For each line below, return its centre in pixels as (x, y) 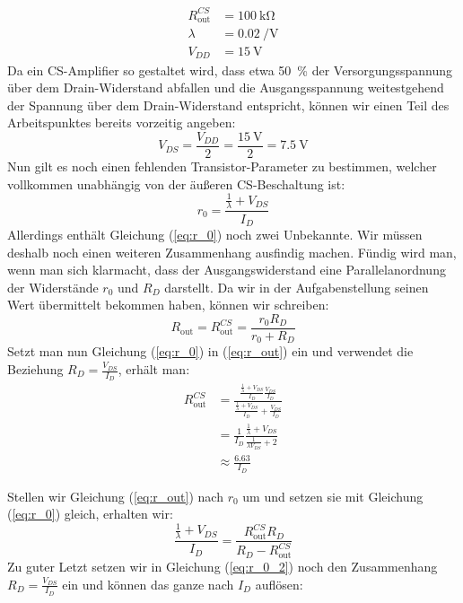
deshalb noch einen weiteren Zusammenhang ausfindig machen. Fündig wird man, (232, 252)
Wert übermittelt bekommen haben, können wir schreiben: (168, 305)
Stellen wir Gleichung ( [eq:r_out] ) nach (115, 496)
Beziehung (35, 369)
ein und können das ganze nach (148, 584)
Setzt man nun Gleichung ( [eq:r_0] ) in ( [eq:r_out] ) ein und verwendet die (210, 351)
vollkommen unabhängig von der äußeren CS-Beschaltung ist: (176, 184)
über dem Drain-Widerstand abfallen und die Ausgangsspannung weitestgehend (226, 87)
